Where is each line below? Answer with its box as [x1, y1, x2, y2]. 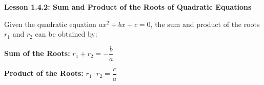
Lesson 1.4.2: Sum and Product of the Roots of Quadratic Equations [4, 2, 252, 12]
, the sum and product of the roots [150, 18, 260, 29]
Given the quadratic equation [4, 18, 96, 29]
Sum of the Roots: [4, 48, 70, 59]
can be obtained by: [35, 29, 97, 39]
